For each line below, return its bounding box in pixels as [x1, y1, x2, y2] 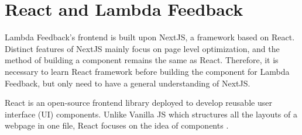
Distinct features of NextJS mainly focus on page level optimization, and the [5, 42, 280, 54]
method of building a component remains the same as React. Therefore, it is [5, 54, 279, 66]
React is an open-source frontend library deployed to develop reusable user [5, 96, 272, 109]
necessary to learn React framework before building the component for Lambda [5, 65, 290, 77]
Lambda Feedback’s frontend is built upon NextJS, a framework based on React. [5, 31, 295, 43]
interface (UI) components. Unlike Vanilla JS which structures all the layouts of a [5, 108, 297, 120]
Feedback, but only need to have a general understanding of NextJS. [5, 77, 250, 89]
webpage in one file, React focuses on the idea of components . [5, 119, 229, 131]
